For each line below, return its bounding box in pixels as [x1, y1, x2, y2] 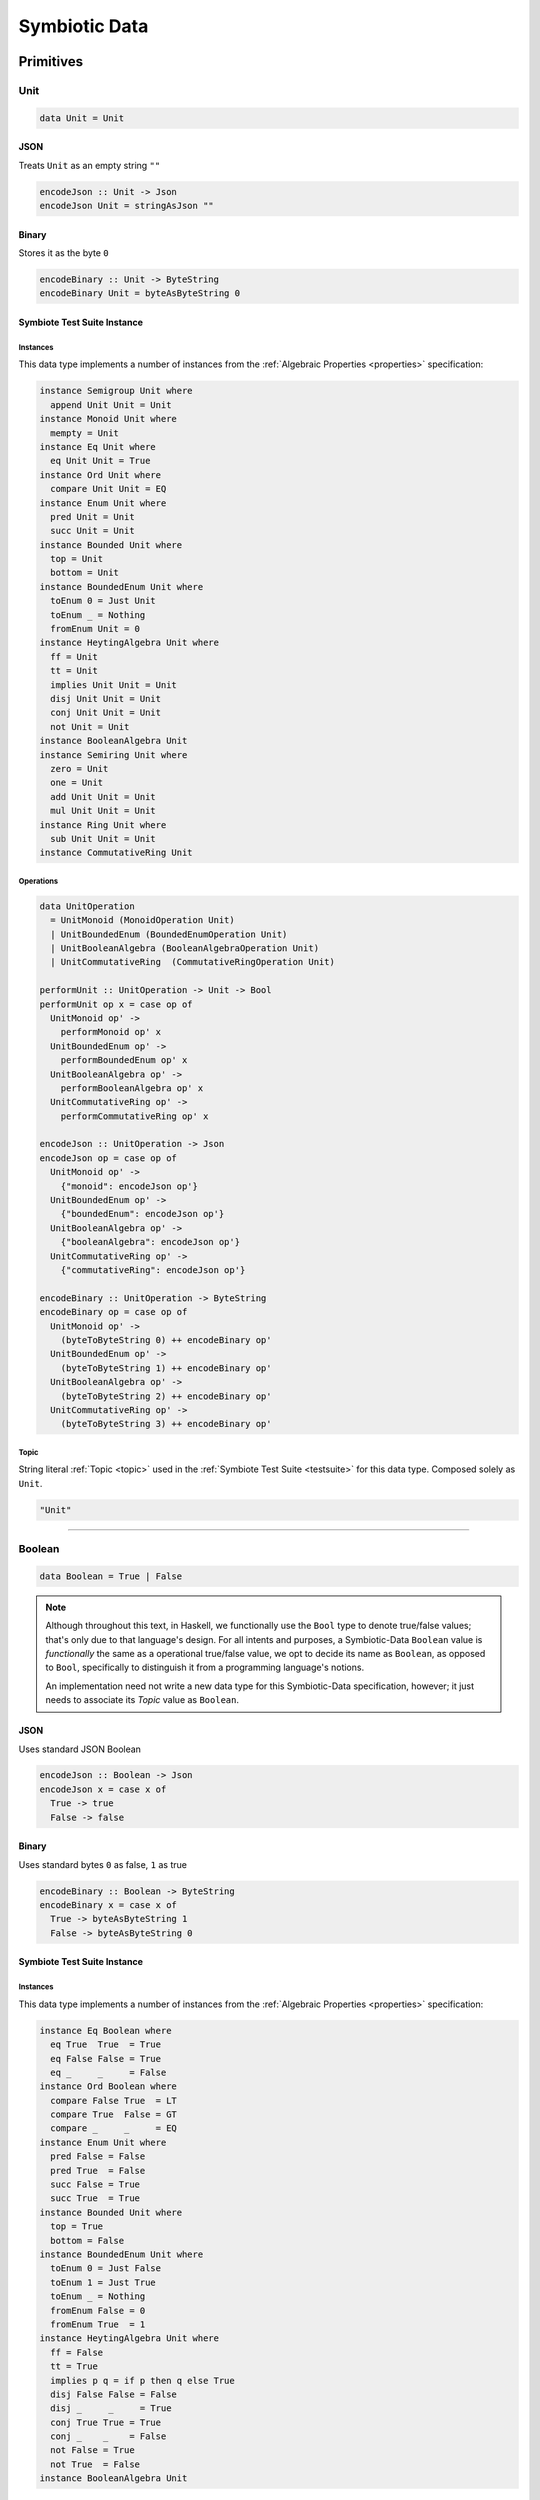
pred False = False [50, 2151, 146, 2162]
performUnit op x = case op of [39, 998, 194, 1010]
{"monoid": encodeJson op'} [60, 1180, 199, 1192]
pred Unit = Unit [50, 511, 135, 522]
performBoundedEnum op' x [60, 1055, 188, 1066]
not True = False [50, 2458, 140, 2470]
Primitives [18, 53, 84, 70]
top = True [50, 2221, 104, 2232]
